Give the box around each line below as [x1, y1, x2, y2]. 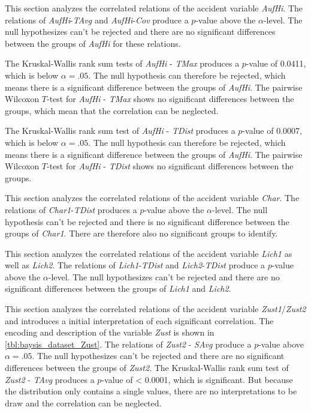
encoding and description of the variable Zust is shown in [5, 326, 215, 339]
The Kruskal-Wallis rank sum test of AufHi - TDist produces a [5, 124, 235, 137]
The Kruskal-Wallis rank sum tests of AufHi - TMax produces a [5, 57, 240, 70]
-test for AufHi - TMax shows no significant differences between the [47, 92, 294, 105]
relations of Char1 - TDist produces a [5, 203, 137, 216]
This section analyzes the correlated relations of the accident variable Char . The [5, 191, 300, 204]
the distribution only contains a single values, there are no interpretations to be [5, 385, 297, 397]
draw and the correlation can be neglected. [5, 396, 162, 409]
